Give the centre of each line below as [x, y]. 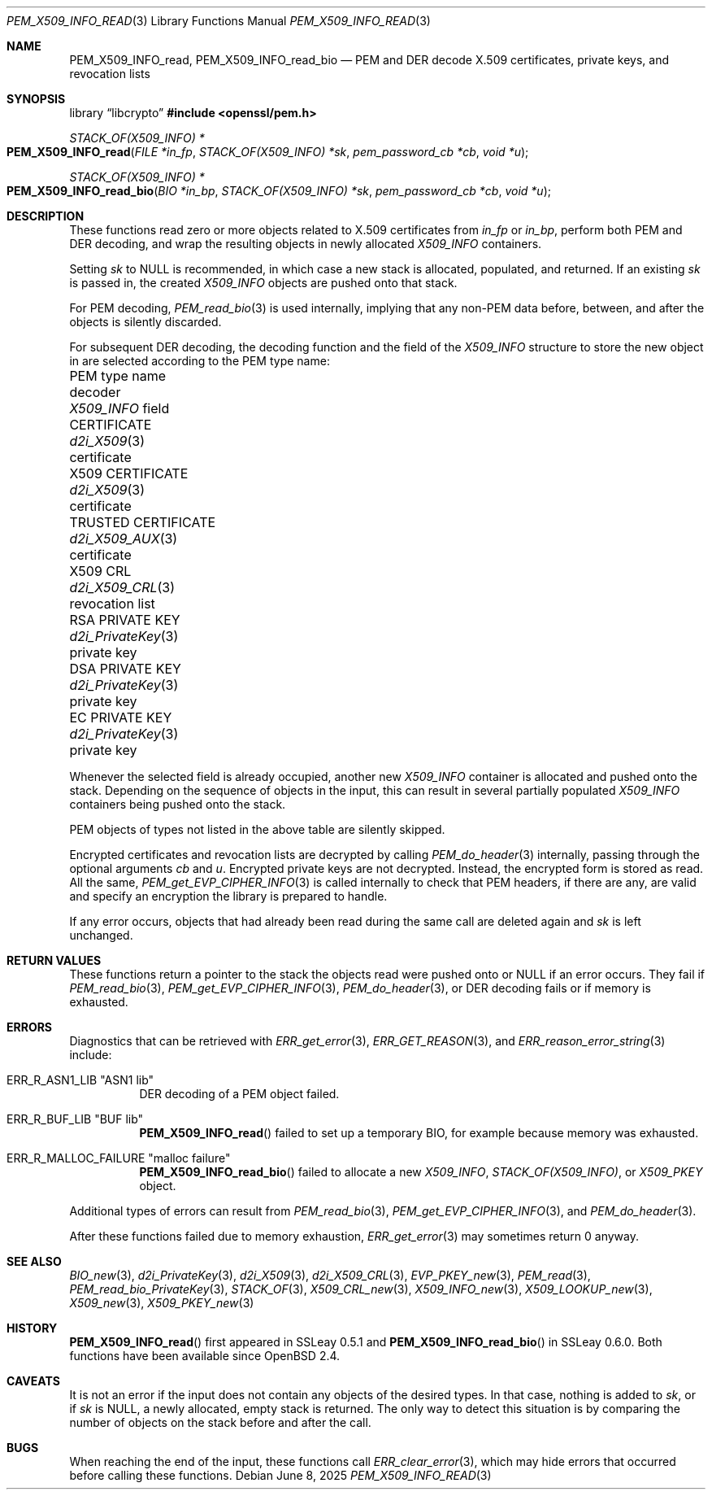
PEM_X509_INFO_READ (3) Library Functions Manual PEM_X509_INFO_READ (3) [219, 21]
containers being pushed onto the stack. [178, 804]
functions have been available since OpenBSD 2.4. [205, 1356]
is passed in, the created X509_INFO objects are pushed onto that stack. [263, 283]
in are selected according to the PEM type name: [200, 361]
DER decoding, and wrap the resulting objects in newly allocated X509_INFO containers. [306, 244]
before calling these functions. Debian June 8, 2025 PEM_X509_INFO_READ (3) [280, 1475]
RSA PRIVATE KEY [125, 620]
